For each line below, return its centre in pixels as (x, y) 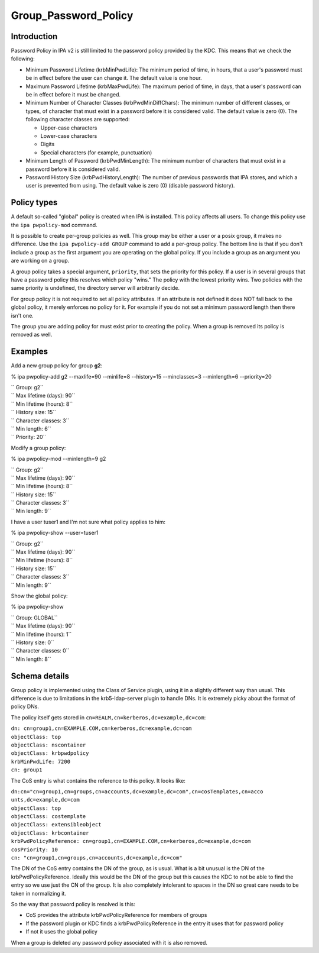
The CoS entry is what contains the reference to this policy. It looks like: (98, 780)
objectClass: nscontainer (48, 745)
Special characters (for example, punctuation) (96, 152)
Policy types (34, 203)
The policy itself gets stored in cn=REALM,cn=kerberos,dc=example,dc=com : (108, 717)
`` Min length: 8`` (31, 659)
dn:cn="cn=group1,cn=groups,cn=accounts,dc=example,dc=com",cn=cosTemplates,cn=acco (137, 792)
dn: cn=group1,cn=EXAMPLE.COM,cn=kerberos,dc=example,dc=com (101, 729)
